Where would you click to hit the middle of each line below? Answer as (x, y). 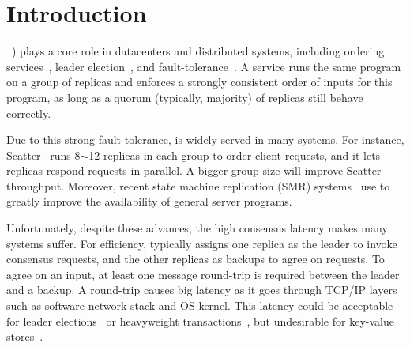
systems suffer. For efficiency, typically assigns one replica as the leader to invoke (202, 243)
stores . (25, 336)
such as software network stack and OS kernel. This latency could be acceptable (200, 306)
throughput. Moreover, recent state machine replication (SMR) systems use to (198, 185)
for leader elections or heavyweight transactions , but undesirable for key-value (200, 321)
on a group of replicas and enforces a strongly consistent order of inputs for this (199, 82)
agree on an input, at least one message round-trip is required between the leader (203, 274)
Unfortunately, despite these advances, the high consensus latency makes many (197, 228)
